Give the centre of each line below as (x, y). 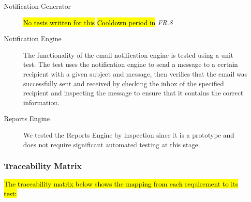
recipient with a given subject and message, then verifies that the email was (135, 73)
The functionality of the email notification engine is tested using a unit (128, 54)
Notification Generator (37, 6)
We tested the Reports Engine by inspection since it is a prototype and (129, 134)
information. (42, 102)
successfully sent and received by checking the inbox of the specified (124, 83)
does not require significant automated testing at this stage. (112, 144)
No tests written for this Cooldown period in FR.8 (98, 22)
